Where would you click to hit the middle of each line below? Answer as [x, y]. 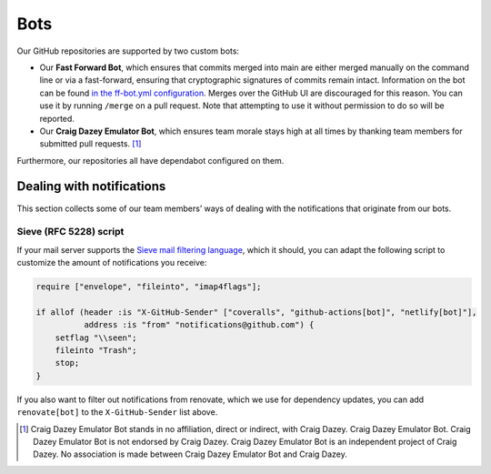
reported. [57, 118]
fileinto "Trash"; [96, 351]
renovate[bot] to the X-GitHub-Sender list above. [117, 412]
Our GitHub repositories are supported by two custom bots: [128, 51]
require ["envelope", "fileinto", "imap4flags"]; [149, 287]
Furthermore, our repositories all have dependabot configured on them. [150, 160]
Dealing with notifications [91, 187]
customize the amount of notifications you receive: [112, 263]
